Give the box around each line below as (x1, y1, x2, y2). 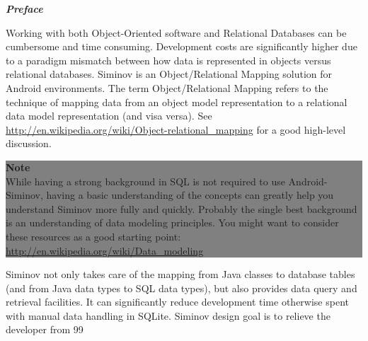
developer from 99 (6, 322, 84, 337)
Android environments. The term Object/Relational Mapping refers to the (6, 80, 328, 95)
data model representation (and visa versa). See (6, 108, 212, 123)
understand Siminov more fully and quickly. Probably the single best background (6, 201, 357, 216)
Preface (6, 1, 43, 16)
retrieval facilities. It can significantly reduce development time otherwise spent (6, 294, 349, 309)
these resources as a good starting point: (6, 229, 181, 243)
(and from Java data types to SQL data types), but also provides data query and (6, 280, 357, 295)
